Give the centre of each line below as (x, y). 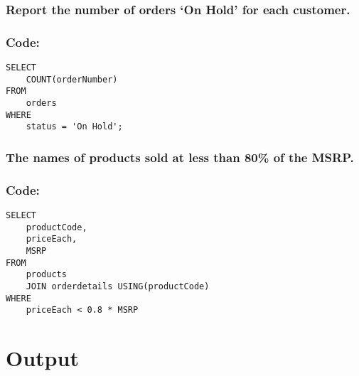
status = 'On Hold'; (74, 127)
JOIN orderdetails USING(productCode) (118, 286)
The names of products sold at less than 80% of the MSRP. (180, 157)
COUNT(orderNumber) (72, 79)
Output (42, 358)
